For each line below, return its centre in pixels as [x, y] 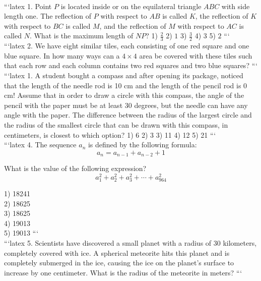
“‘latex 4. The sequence [40, 145]
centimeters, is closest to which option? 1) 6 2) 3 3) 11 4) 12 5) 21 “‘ [110, 134]
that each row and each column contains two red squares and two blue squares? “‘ [131, 65]
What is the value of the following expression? [75, 168]
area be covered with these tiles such [196, 55]
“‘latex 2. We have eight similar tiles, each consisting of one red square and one [127, 46]
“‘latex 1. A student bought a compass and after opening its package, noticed [124, 75]
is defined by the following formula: [142, 145]
